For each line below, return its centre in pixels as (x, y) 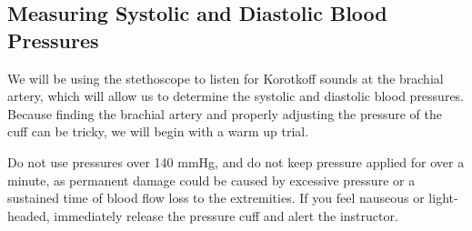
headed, (29, 215)
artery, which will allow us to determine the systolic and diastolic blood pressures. (236, 96)
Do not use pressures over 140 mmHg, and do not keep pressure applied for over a (236, 161)
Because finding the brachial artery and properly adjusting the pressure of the (225, 113)
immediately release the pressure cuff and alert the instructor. (226, 215)
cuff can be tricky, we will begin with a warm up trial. (158, 131)
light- (443, 198)
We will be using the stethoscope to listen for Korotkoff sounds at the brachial (226, 78)
